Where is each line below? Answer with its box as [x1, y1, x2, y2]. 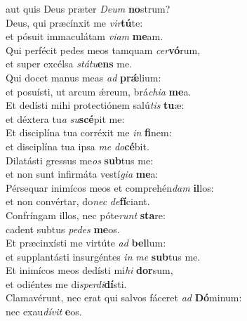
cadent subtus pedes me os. [6, 221, 120, 236]
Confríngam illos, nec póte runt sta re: [6, 207, 166, 222]
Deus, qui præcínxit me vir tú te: [6, 15, 143, 30]
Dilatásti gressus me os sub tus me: [6, 152, 154, 167]
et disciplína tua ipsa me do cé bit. [6, 138, 149, 153]
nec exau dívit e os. [6, 304, 82, 319]
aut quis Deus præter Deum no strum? [6, 1, 171, 15]
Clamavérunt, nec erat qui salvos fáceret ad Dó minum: [6, 290, 242, 305]
